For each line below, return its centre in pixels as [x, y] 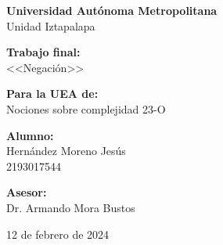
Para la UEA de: [52, 94]
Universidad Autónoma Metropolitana [112, 10]
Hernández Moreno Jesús [66, 151]
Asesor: [27, 192]
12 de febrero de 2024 [58, 234]
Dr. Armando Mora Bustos [71, 207]
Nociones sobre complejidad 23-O [86, 108]
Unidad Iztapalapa [51, 25]
